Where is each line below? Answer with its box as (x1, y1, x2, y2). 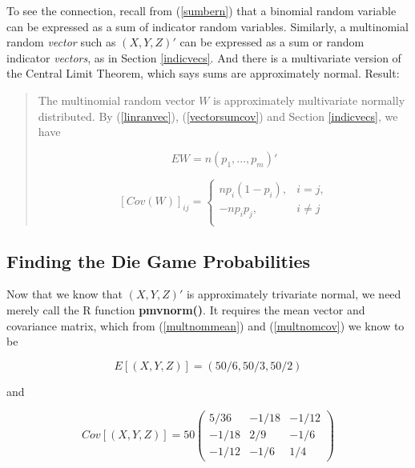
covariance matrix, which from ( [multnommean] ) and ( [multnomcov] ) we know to (6, 317, 405, 334)
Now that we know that (6, 286, 123, 302)
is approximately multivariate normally (213, 91, 405, 108)
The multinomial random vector (38, 91, 195, 108)
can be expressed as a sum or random (179, 34, 365, 50)
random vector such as (6, 34, 116, 50)
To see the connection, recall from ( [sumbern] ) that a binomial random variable (6, 2, 397, 18)
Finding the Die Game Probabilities (6, 248, 311, 273)
